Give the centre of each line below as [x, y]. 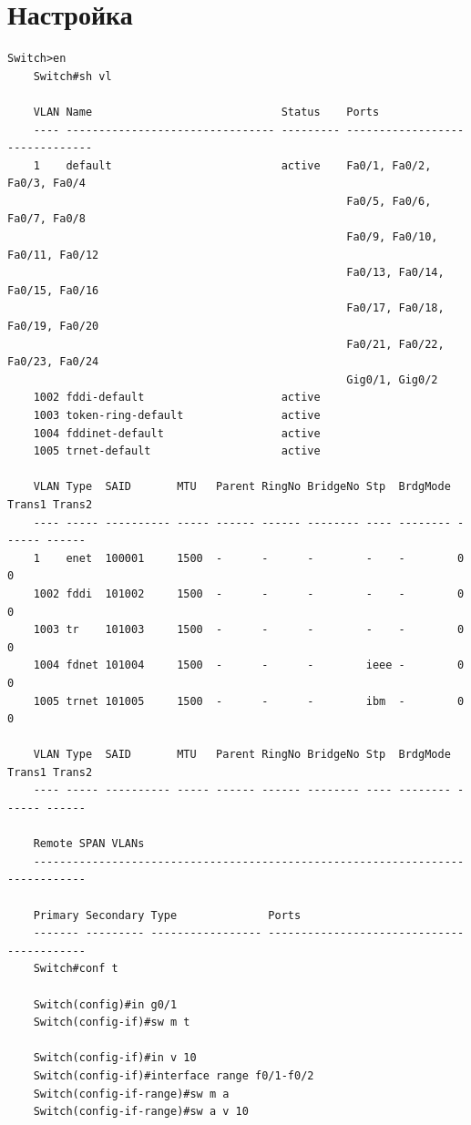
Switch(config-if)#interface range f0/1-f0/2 [174, 1075]
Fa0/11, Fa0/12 [53, 255]
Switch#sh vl [72, 76]
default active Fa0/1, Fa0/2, [249, 165]
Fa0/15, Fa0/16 [53, 290]
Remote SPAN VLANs [89, 844]
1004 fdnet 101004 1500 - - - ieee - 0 [249, 665]
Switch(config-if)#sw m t [112, 1023]
